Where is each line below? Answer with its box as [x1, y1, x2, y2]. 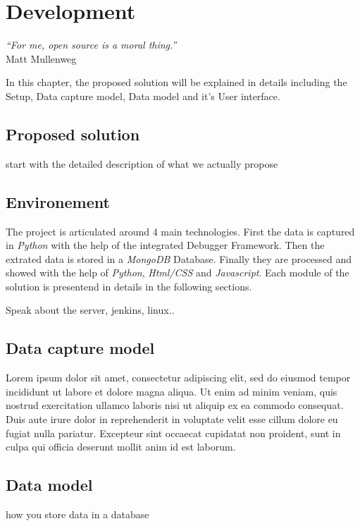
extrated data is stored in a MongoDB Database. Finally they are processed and [6, 251, 352, 266]
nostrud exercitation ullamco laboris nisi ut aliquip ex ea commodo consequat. [6, 398, 344, 412]
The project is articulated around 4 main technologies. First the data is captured [6, 224, 355, 238]
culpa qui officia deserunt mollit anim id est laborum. [6, 439, 236, 454]
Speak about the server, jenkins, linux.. [6, 302, 175, 317]
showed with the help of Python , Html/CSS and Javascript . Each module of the [6, 265, 349, 280]
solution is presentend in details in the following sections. [6, 279, 252, 293]
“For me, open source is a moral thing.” [6, 37, 177, 52]
